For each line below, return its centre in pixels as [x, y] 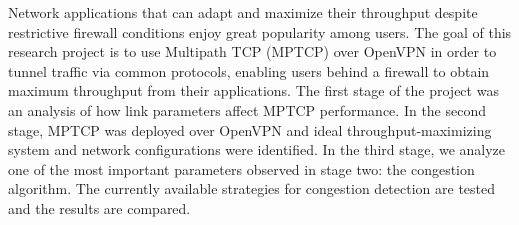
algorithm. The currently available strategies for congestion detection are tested [252, 188]
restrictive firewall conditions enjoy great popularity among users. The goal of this [260, 31]
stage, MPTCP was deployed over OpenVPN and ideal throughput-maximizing [250, 129]
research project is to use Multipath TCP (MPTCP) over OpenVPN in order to [252, 51]
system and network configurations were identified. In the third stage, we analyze [257, 149]
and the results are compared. [99, 207]
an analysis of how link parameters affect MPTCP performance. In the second [247, 109]
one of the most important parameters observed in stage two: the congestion [241, 168]
